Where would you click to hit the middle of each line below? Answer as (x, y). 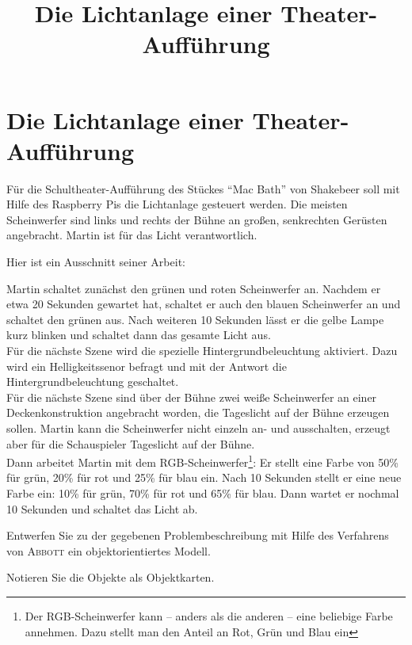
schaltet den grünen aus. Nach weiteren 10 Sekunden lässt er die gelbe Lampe (195, 319)
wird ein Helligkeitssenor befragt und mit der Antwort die (147, 366)
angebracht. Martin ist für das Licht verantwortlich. (132, 235)
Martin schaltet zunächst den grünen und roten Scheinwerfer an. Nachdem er (194, 288)
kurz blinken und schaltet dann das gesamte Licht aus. (139, 335)
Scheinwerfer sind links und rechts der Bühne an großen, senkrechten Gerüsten (197, 219)
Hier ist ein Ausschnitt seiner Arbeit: (96, 262)
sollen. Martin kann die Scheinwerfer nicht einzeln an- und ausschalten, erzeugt (198, 428)
